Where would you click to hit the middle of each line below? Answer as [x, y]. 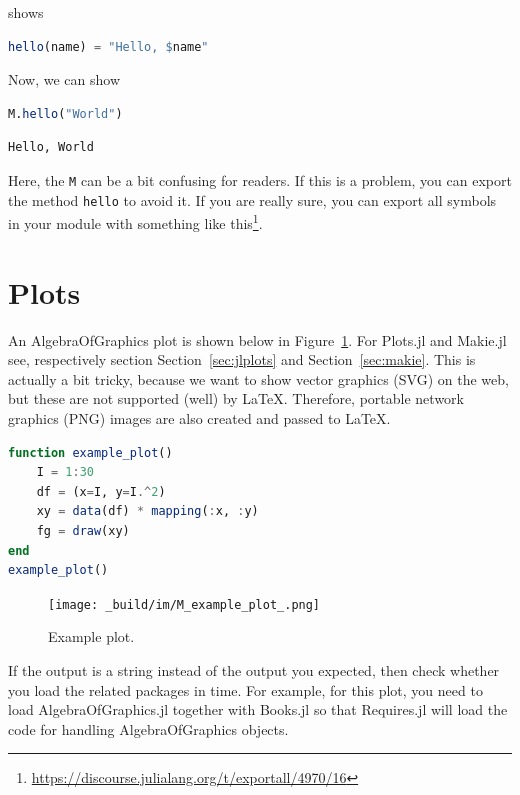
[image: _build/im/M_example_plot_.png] [184, 604]
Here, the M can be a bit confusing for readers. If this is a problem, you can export [260, 179]
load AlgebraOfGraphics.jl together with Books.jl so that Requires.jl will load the [258, 709]
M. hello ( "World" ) [65, 113]
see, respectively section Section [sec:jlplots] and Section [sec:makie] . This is [242, 359]
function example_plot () [90, 452]
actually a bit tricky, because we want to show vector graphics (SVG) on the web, [258, 378]
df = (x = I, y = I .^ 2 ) [101, 491]
